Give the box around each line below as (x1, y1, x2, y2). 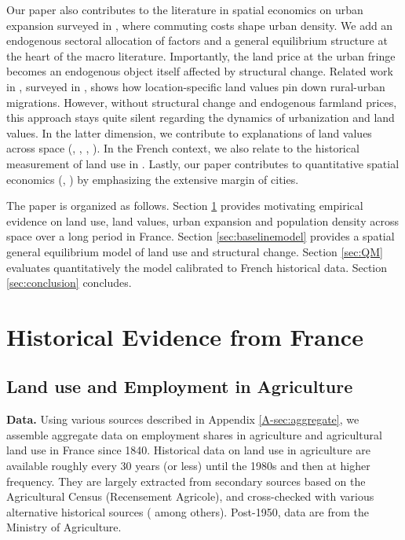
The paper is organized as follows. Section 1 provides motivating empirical (6, 197, 363, 214)
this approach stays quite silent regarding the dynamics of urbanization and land (6, 109, 395, 126)
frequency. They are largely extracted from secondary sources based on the (6, 472, 366, 489)
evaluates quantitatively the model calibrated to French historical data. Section (6, 259, 388, 275)
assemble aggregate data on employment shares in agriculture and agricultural (6, 426, 382, 443)
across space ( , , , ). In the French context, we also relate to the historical (6, 140, 359, 156)
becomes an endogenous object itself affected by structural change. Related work (6, 63, 393, 79)
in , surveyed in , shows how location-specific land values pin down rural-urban (6, 78, 385, 94)
